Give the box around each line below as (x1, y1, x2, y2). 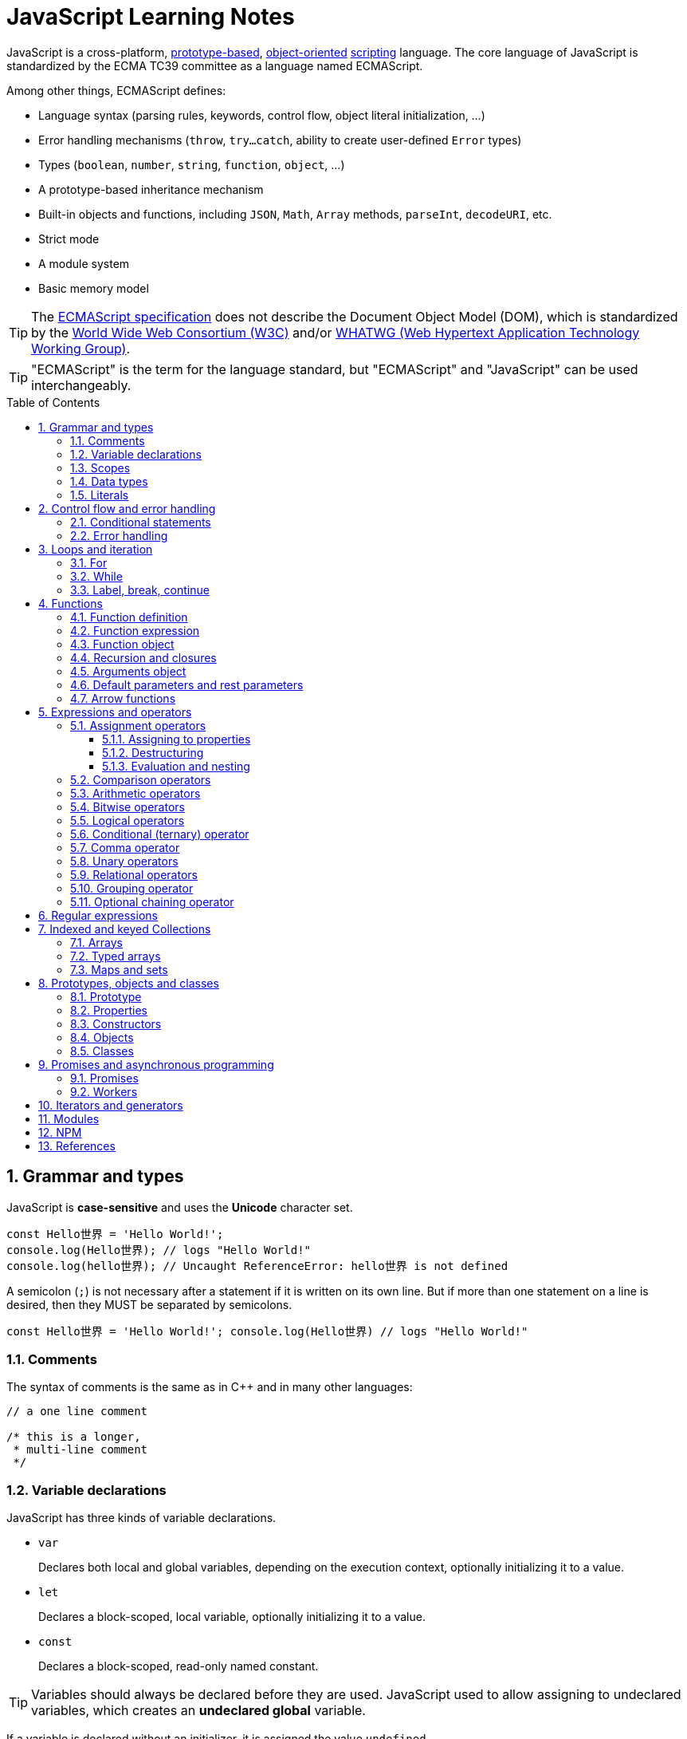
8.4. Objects (70, 1030, 134, 1044)
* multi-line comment (13, 1443, 148, 1457)
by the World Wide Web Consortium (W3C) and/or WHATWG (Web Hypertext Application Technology (31, 324, 640, 341)
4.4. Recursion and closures (70, 650, 217, 664)
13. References (38, 1138, 116, 1153)
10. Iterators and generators (38, 1098, 183, 1112)
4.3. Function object (70, 637, 175, 651)
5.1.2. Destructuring (102, 745, 204, 759)
